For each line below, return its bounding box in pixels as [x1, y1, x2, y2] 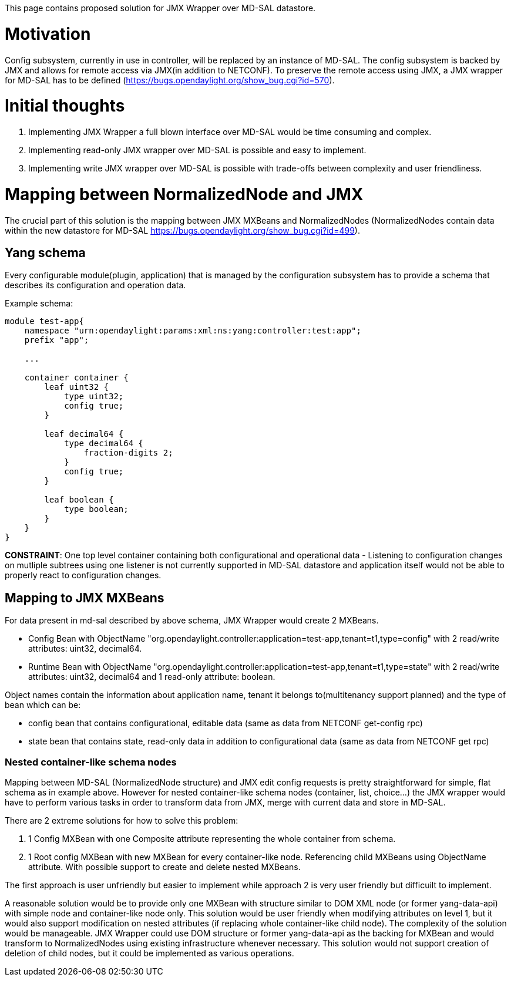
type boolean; [64, 504, 129, 514]
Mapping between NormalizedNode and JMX [5, 184, 364, 204]
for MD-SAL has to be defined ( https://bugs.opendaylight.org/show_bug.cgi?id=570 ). [5, 75, 335, 85]
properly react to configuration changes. [5, 570, 162, 581]
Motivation [5, 23, 91, 44]
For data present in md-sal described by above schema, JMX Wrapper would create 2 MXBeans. [5, 615, 379, 626]
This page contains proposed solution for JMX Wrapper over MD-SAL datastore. [5, 3, 316, 13]
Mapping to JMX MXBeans [5, 590, 164, 605]
